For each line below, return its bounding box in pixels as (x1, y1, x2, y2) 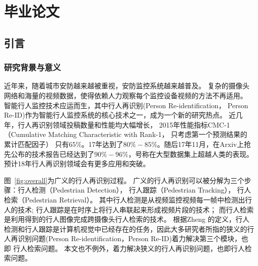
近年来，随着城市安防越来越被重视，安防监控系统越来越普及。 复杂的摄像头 (4, 80, 250, 91)
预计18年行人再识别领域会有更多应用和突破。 (4, 158, 150, 169)
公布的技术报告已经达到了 (10, 148, 94, 159)
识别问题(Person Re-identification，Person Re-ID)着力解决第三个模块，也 (17, 233, 249, 244)
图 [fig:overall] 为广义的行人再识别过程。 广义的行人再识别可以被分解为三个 (4, 175, 245, 185)
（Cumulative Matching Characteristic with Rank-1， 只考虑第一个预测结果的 (4, 129, 248, 139)
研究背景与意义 (4, 61, 61, 73)
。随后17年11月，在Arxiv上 (157, 138, 244, 149)
